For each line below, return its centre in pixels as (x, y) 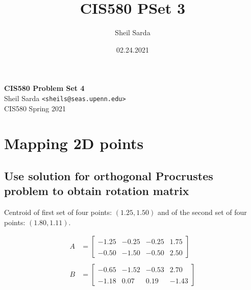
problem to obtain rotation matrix (97, 191)
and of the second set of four (202, 212)
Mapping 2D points (74, 143)
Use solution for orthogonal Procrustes (109, 175)
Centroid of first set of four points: (58, 212)
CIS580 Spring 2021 (35, 108)
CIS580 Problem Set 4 (44, 88)
